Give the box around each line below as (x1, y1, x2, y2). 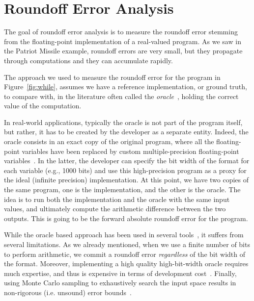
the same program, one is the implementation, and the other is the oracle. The (4, 184, 241, 195)
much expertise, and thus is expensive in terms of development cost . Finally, (4, 268, 237, 278)
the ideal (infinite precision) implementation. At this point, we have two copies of (4, 175, 249, 185)
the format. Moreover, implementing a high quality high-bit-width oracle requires (4, 258, 249, 269)
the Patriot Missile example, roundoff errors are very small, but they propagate (4, 46, 243, 56)
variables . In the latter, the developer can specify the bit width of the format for (4, 155, 250, 166)
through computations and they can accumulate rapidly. (4, 55, 173, 65)
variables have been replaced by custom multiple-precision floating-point (22, 146, 239, 156)
